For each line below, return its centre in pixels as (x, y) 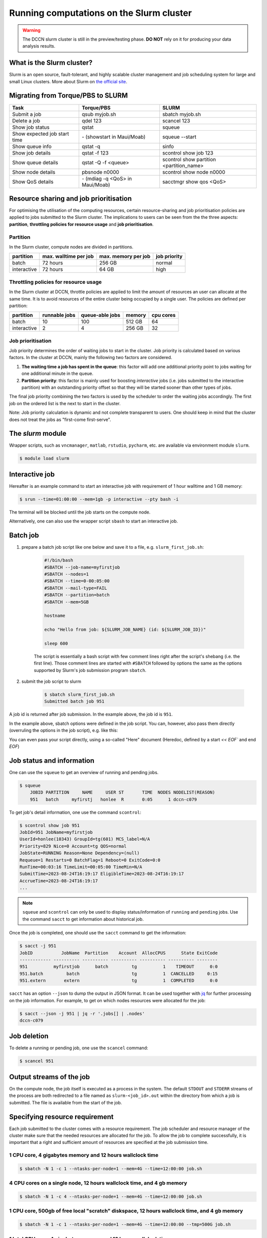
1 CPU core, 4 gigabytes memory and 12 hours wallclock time (84, 1155)
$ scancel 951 (37, 1061)
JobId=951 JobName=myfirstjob (56, 832)
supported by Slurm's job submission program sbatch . (90, 670)
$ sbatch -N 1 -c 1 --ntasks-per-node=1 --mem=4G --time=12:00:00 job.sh (111, 1168)
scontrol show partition (189, 159)
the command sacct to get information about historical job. (83, 919)
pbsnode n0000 (101, 172)
